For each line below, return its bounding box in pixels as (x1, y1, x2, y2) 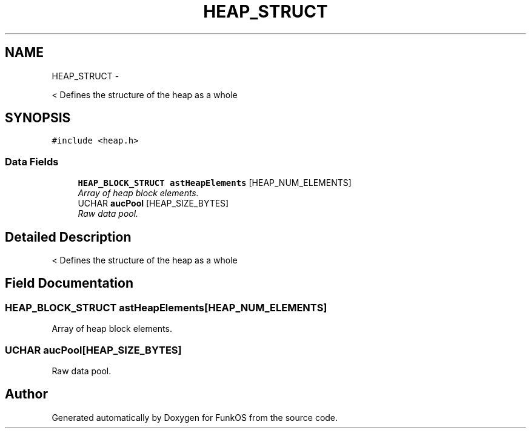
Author (5, 386, 48, 402)
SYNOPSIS (5, 110, 71, 126)
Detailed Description (5, 229, 132, 245)
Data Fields (5, 155, 59, 168)
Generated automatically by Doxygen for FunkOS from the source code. (52, 412, 338, 423)
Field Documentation (5, 276, 133, 291)
